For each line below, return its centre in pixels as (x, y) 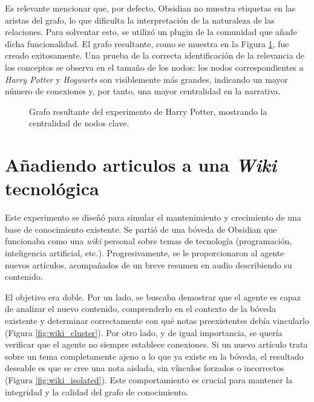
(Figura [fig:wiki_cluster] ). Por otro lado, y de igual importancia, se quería (144, 332)
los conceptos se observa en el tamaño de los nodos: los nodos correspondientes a (154, 67)
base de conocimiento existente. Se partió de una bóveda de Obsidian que (141, 229)
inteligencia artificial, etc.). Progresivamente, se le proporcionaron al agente (145, 253)
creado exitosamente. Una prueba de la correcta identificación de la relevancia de (155, 55)
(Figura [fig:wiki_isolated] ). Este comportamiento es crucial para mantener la (149, 379)
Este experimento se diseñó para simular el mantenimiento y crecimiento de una (153, 217)
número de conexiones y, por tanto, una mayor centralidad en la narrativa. (143, 91)
